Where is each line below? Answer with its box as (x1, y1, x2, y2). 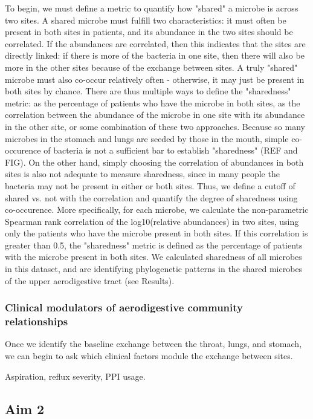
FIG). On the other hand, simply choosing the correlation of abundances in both (5, 155, 304, 168)
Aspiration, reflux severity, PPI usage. (5, 369, 146, 382)
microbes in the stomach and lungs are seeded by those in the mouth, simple (5, 132, 289, 145)
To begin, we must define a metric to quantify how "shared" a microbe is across (5, 2, 298, 14)
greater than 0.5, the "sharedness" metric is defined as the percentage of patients (5, 238, 303, 251)
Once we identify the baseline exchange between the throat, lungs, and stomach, (5, 337, 302, 350)
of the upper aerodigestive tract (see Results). (5, 274, 175, 287)
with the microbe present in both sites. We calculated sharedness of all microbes (5, 250, 302, 263)
